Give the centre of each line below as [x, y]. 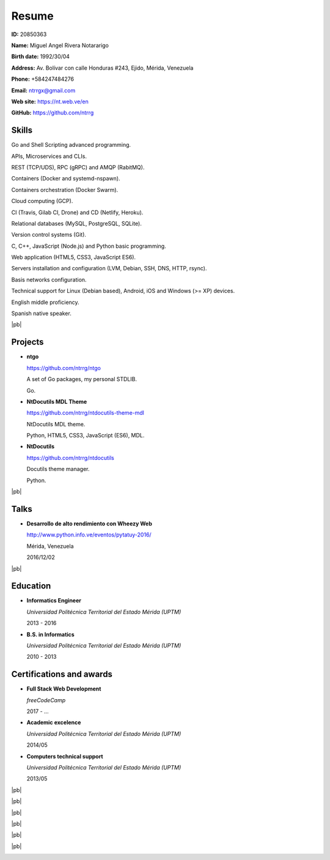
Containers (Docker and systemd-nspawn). [66, 179]
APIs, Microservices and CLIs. [49, 156]
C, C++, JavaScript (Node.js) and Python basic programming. [89, 246]
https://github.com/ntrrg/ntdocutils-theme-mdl [86, 413]
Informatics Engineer [54, 601]
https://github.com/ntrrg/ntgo [64, 368]
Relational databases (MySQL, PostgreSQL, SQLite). [76, 223]
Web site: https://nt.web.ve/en [50, 102]
